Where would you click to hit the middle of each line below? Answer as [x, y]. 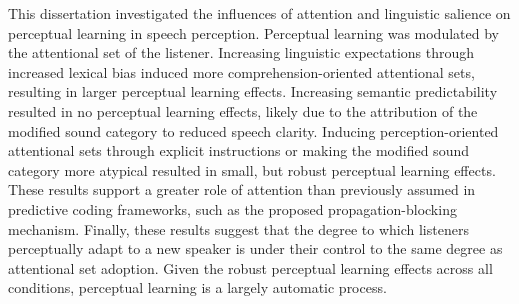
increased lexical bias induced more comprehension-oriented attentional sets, [241, 71]
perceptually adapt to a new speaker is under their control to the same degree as [255, 248]
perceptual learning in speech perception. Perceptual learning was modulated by [253, 32]
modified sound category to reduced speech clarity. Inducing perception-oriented [253, 130]
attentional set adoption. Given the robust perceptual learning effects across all [250, 267]
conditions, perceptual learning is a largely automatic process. [197, 287]
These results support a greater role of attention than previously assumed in [242, 189]
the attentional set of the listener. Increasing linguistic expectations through [241, 52]
